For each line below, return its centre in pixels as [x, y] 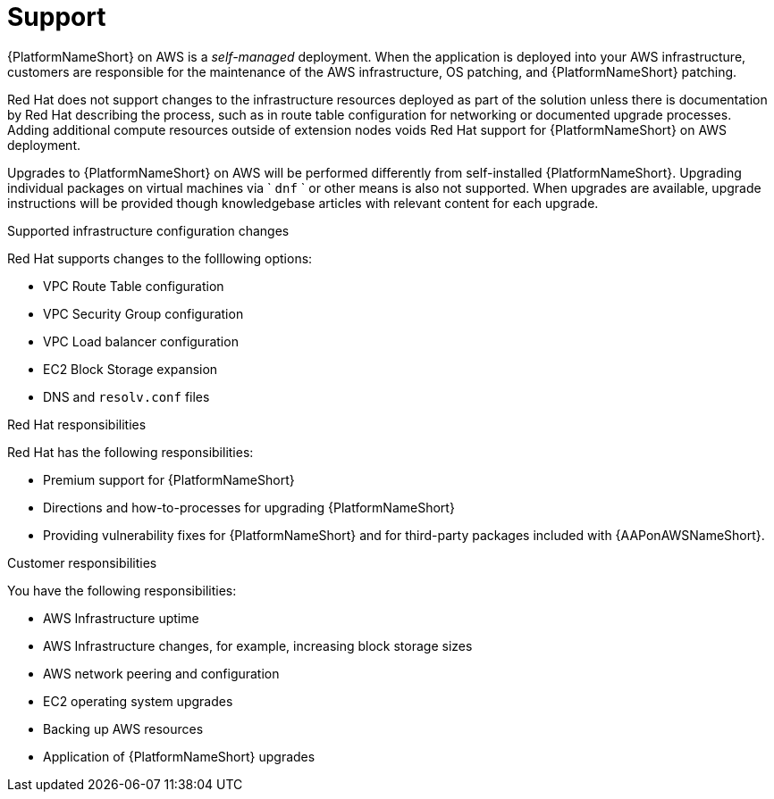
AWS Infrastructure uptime [121, 618]
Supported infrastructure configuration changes [148, 230]
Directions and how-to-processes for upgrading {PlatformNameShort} [249, 507]
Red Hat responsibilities [77, 424]
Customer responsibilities [82, 562]
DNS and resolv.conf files [126, 396]
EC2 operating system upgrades [138, 701]
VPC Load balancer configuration [141, 341]
